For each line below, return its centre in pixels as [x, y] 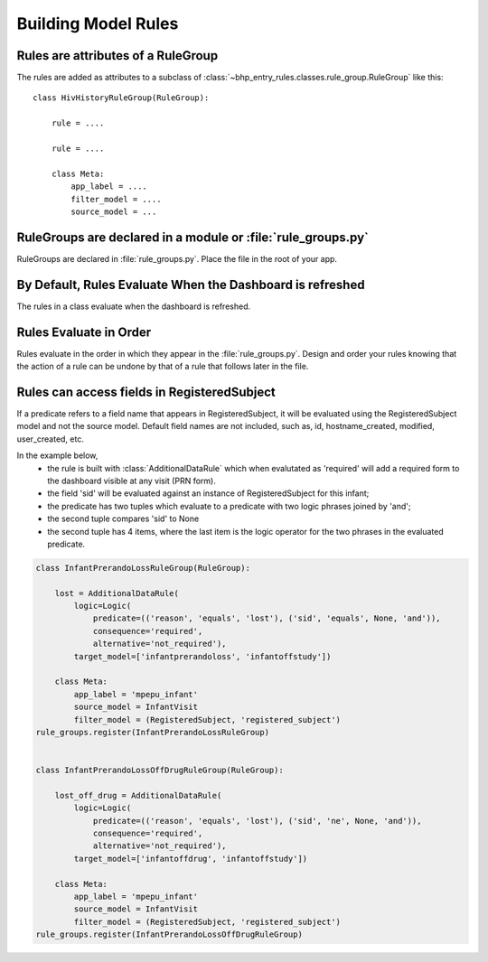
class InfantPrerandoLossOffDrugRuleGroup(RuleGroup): [160, 771]
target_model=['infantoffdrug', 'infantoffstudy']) [191, 859]
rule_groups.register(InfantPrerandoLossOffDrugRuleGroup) [169, 934]
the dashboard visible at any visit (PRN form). [131, 481]
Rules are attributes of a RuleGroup [117, 56]
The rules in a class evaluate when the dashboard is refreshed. [134, 306]
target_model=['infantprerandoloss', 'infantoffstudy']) [202, 656]
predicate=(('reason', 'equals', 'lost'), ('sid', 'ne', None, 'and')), [257, 821]
